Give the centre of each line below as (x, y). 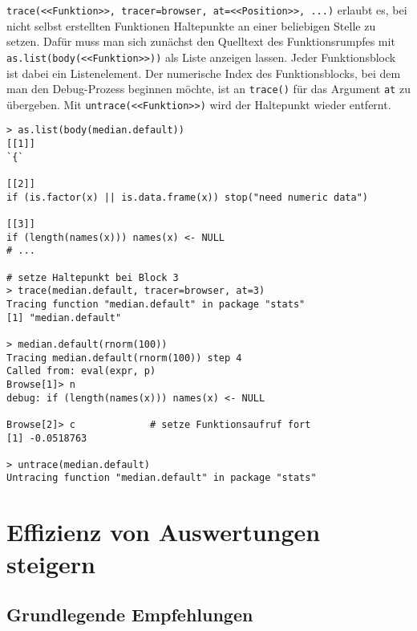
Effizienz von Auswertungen (164, 532)
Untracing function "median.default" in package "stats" (162, 478)
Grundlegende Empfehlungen (130, 615)
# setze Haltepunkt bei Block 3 (93, 277)
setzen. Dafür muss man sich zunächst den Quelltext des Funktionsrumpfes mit (201, 41)
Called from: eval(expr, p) (81, 371)
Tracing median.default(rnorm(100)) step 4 (124, 358)
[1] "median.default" (64, 318)
